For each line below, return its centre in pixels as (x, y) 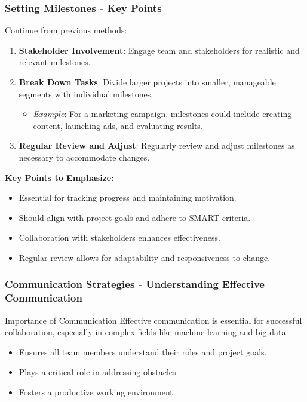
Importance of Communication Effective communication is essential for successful (153, 320)
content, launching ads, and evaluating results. (118, 125)
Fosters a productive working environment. (97, 392)
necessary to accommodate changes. (84, 157)
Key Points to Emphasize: (59, 177)
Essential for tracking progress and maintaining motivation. (128, 197)
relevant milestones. (55, 62)
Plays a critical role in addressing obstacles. (99, 372)
